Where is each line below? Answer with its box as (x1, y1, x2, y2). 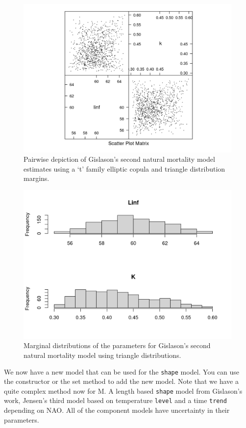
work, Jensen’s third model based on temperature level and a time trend (4, 395, 227, 405)
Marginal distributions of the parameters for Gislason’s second (24, 340, 211, 351)
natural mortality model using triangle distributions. (24, 350, 181, 360)
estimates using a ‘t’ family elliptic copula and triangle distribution (24, 163, 225, 174)
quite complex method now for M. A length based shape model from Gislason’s (4, 385, 243, 396)
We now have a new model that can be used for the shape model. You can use (4, 366, 240, 377)
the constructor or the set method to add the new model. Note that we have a (4, 376, 239, 386)
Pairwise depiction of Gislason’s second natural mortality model (24, 154, 215, 164)
